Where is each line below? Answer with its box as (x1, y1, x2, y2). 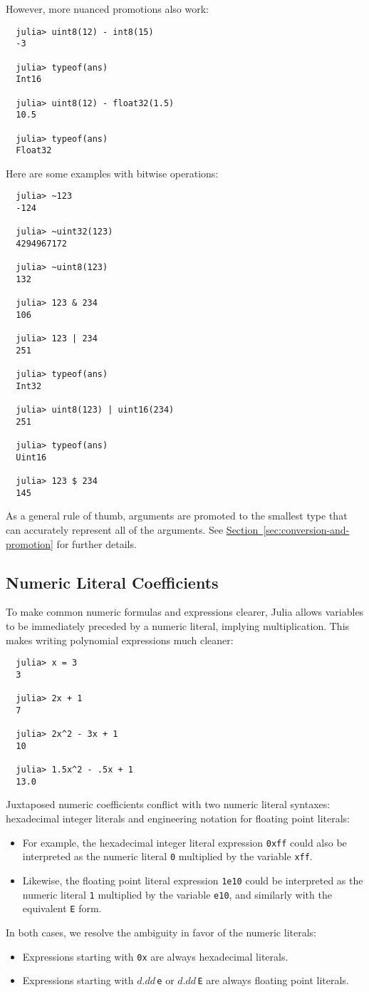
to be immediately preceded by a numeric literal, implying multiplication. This (6, 619, 350, 634)
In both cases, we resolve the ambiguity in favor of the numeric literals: (6, 924, 316, 939)
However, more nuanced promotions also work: (6, 1, 209, 16)
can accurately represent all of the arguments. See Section (6, 522, 259, 537)
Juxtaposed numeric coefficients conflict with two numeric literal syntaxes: (6, 797, 331, 812)
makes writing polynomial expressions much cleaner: (6, 632, 234, 647)
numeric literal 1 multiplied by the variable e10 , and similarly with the (22, 887, 332, 901)
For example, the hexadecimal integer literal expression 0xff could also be (22, 835, 347, 849)
